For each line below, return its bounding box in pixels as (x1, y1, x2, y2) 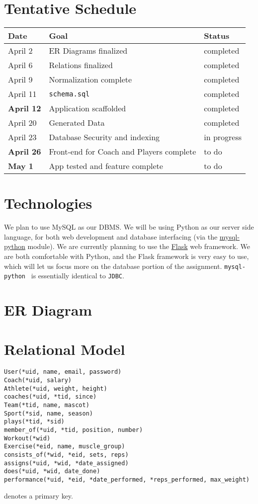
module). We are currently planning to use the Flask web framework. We (27, 241, 250, 252)
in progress (204, 131, 242, 143)
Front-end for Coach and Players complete (49, 146, 196, 158)
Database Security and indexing (49, 131, 160, 143)
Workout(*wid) (4, 434, 51, 442)
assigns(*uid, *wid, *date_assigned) (4, 459, 129, 467)
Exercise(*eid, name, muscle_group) (4, 443, 125, 450)
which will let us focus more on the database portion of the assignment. (4, 260, 222, 271)
